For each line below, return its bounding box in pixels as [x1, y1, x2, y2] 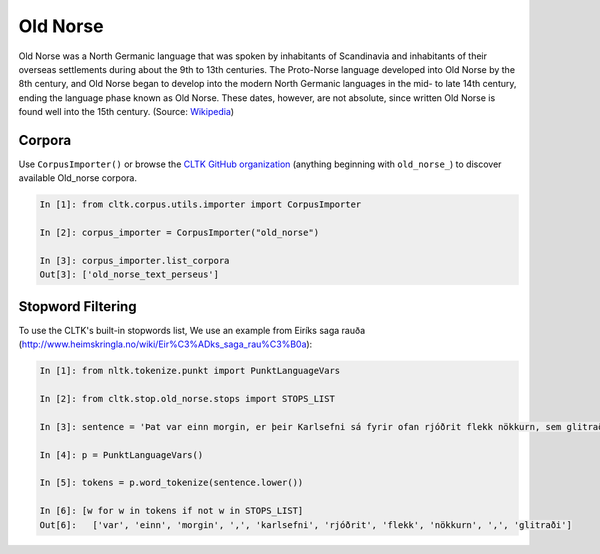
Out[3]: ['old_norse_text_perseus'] [39, 269, 220, 280]
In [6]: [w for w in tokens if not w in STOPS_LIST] [39, 505, 304, 517]
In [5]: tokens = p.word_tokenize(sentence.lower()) [39, 477, 304, 489]
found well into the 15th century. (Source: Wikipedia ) [18, 106, 235, 118]
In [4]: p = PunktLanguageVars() [39, 449, 204, 460]
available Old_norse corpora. [18, 172, 137, 184]
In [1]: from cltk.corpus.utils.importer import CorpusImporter [39, 199, 362, 210]
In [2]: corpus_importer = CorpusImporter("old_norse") [39, 227, 320, 239]
